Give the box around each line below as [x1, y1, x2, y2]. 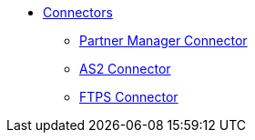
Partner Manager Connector [79, 33, 248, 48]
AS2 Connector [79, 61, 171, 76]
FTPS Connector [79, 89, 178, 105]
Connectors [43, 5, 113, 20]
